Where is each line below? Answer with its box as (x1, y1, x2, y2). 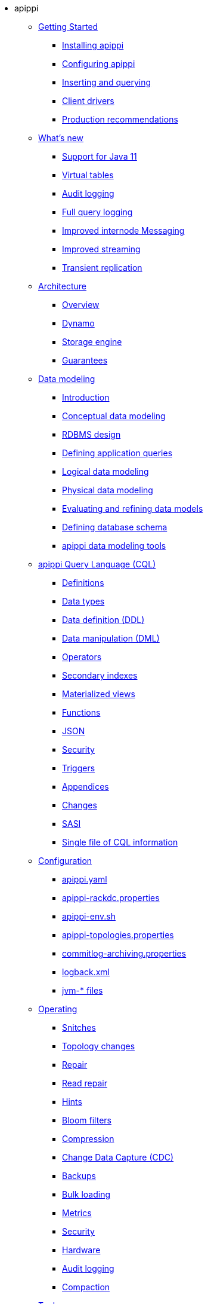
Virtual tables (62, 170, 114, 180)
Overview (62, 300, 100, 310)
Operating (38, 1004, 77, 1014)
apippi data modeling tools (62, 540, 166, 551)
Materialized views (62, 689, 135, 699)
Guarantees (62, 355, 108, 365)
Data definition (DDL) (62, 615, 145, 625)
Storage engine (62, 337, 122, 347)
